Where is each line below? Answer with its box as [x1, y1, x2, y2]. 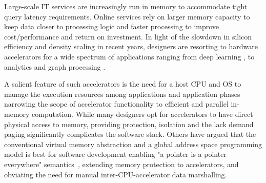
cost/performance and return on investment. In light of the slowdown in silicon [4, 31, 252, 42]
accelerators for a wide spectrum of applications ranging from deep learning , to [4, 51, 255, 62]
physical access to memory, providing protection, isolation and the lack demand [4, 118, 254, 129]
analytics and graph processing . [4, 61, 106, 72]
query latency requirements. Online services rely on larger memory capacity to [4, 11, 250, 22]
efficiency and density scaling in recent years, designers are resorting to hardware [4, 41, 258, 52]
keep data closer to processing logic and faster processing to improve [4, 21, 219, 32]
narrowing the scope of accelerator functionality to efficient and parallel [4, 98, 229, 109]
